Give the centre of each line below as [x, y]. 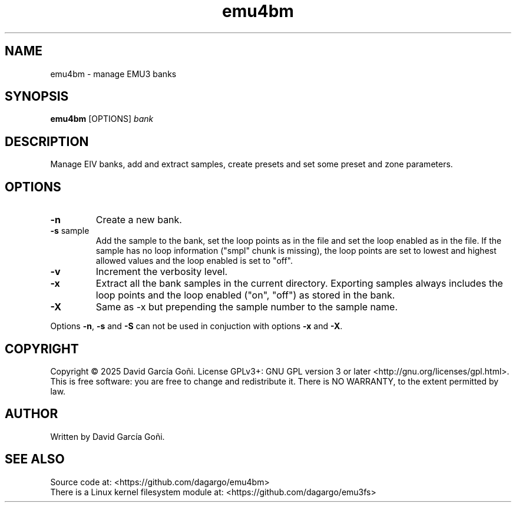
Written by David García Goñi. [107, 436]
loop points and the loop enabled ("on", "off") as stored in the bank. [245, 295]
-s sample [70, 231]
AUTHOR [32, 414]
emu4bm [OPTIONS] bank [102, 119]
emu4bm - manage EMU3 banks [113, 74]
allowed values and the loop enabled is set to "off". [194, 261]
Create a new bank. [139, 220]
